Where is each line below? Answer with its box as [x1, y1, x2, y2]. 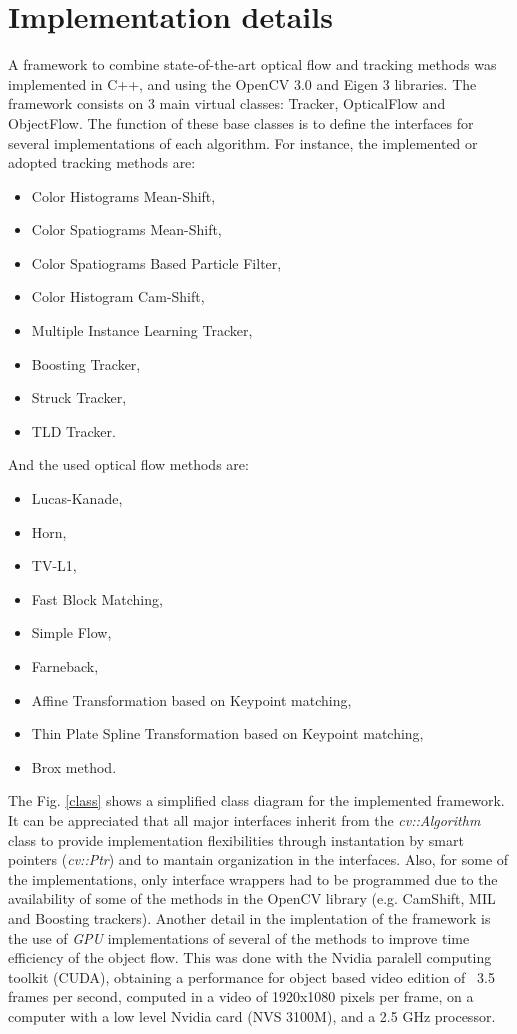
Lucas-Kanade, [31, 488, 123, 509]
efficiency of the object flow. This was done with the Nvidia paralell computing [8, 947, 492, 968]
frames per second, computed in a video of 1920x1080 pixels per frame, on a [8, 986, 474, 1007]
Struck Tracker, [31, 387, 127, 408]
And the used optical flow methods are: [8, 454, 249, 475]
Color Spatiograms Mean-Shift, [31, 219, 222, 240]
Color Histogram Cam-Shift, [31, 286, 205, 307]
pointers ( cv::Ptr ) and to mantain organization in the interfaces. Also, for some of [8, 849, 509, 870]
